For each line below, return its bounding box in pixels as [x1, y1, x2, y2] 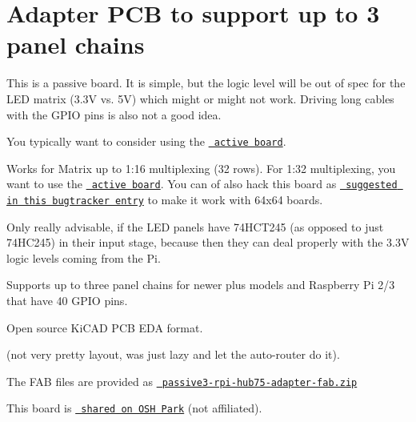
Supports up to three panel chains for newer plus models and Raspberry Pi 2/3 [6, 276, 395, 293]
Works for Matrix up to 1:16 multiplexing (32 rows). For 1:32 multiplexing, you [6, 159, 396, 176]
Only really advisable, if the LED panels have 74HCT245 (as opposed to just [6, 218, 384, 235]
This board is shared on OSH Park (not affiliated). [6, 400, 262, 416]
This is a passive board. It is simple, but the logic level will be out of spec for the [6, 74, 406, 91]
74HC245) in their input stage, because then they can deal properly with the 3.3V [6, 234, 410, 251]
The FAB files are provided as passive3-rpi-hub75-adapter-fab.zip [6, 372, 358, 389]
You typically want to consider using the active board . [6, 133, 286, 150]
